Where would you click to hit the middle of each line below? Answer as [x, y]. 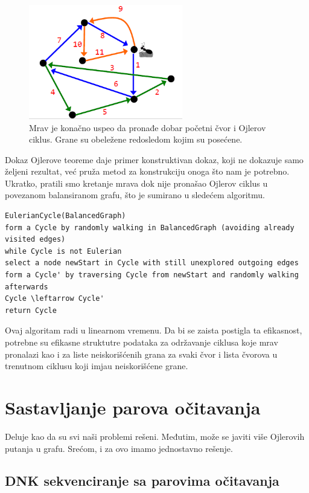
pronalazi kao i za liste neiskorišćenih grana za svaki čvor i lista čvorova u [141, 354]
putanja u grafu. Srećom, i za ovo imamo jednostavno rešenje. [119, 448]
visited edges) [35, 240]
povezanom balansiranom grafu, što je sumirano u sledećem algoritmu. [135, 195]
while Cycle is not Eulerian [63, 251]
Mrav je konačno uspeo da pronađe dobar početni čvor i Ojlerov [148, 127]
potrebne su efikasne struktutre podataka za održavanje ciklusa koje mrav [142, 342]
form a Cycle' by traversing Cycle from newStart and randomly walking [152, 275]
